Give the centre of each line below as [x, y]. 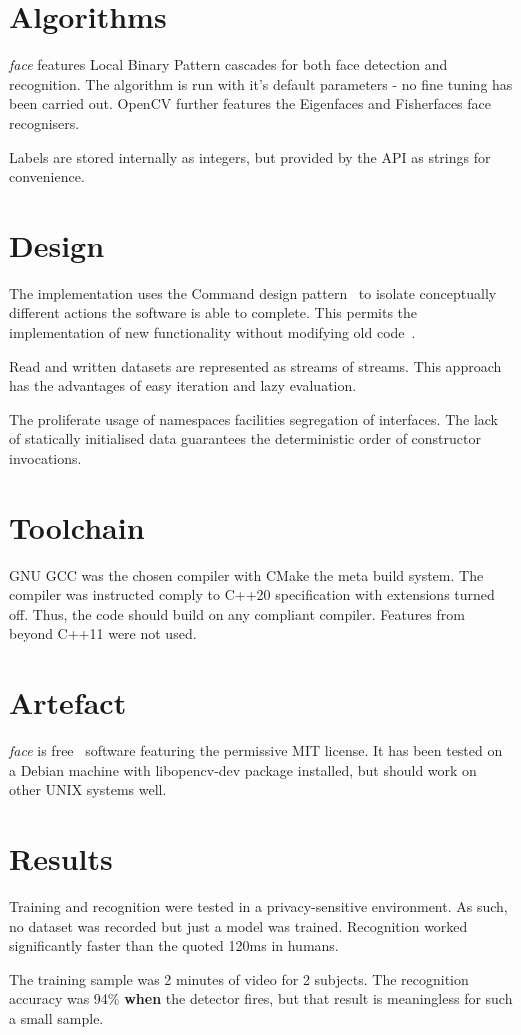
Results [61, 858]
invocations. [45, 457]
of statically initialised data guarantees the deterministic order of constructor [245, 438]
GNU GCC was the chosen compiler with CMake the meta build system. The [246, 574]
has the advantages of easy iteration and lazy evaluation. [183, 385]
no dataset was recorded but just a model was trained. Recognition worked [238, 925]
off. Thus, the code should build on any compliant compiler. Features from [237, 613]
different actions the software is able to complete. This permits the [213, 312]
